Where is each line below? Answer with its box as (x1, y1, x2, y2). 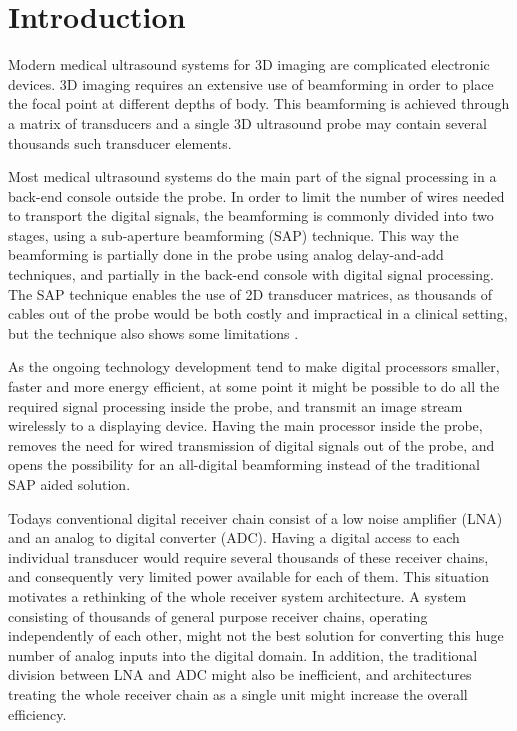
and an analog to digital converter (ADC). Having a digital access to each (8, 527, 460, 548)
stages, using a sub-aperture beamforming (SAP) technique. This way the (8, 224, 459, 245)
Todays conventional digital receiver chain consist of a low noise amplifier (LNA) (8, 507, 503, 528)
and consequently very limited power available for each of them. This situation (8, 566, 490, 587)
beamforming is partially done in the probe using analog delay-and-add (8, 244, 444, 265)
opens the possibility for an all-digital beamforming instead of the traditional (8, 454, 480, 475)
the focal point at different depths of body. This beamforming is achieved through (8, 93, 510, 114)
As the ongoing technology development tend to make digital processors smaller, (8, 356, 500, 377)
